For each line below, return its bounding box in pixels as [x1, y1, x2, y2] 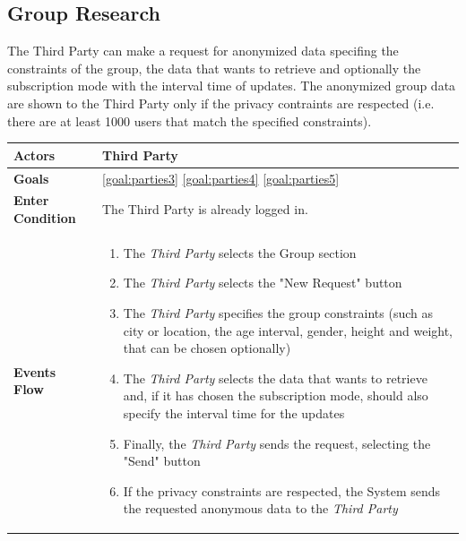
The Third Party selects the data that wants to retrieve [123, 368, 427, 387]
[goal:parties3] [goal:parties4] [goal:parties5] [101, 168, 340, 187]
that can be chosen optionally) [123, 339, 291, 357]
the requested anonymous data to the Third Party [123, 499, 398, 518]
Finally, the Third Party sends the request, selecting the [123, 434, 431, 452]
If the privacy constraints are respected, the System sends [123, 481, 441, 500]
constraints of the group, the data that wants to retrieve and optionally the [7, 58, 421, 77]
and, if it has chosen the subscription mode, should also [123, 386, 428, 405]
